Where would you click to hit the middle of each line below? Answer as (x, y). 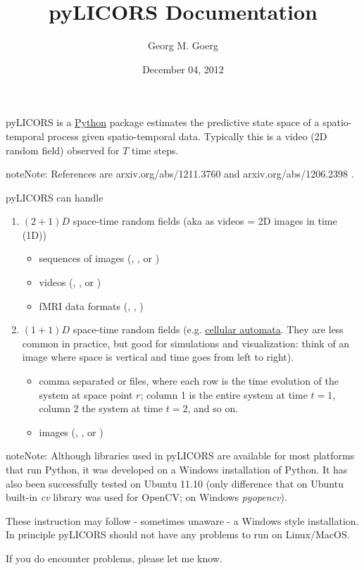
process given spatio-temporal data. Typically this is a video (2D (187, 136)
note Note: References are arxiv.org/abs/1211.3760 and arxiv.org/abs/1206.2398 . (180, 174)
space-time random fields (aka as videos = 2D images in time (205, 221)
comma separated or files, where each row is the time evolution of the (189, 381)
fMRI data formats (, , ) (91, 305)
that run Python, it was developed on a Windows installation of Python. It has (177, 469)
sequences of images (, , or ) (99, 258)
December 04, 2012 (183, 69)
